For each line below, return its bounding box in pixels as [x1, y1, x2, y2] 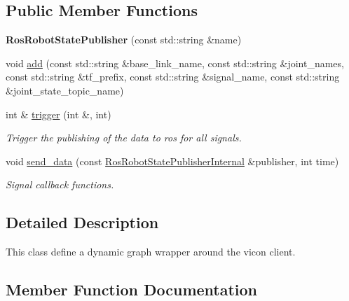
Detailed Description [6, 211, 159, 233]
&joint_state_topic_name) [6, 83, 124, 97]
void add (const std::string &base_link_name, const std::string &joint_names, [6, 55, 344, 70]
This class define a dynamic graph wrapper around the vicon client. [6, 244, 296, 259]
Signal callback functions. [6, 177, 114, 192]
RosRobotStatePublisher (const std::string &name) [6, 32, 242, 47]
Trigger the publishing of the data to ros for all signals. [6, 130, 242, 145]
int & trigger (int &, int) [6, 106, 111, 121]
